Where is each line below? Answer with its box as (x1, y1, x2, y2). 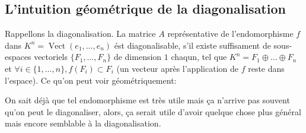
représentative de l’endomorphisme (167, 27, 294, 40)
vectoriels (34, 50, 68, 63)
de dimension (113, 50, 162, 63)
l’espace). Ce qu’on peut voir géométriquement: (5, 74, 177, 86)
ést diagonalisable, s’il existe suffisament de (114, 39, 271, 51)
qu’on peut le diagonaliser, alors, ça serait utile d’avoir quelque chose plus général (5, 105, 301, 118)
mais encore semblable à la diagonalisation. (5, 117, 161, 129)
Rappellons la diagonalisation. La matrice (5, 27, 156, 40)
